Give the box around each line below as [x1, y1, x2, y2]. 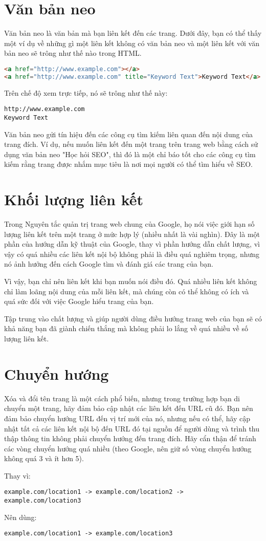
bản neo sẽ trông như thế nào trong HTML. [4, 48, 142, 58]
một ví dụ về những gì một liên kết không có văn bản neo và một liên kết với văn [4, 37, 259, 48]
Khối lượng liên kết [4, 189, 144, 210]
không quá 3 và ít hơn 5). [4, 453, 84, 464]
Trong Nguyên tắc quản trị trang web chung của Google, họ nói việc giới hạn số [4, 219, 255, 229]
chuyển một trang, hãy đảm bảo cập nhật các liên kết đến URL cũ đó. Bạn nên [4, 403, 253, 414]
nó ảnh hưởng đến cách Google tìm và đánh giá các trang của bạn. [4, 258, 213, 269]
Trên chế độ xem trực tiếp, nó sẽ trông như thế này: [4, 87, 168, 98]
